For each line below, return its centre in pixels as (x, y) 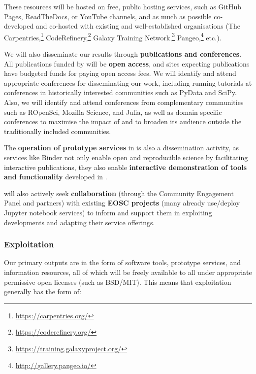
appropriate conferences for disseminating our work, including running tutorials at (128, 83)
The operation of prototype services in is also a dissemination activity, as (122, 148)
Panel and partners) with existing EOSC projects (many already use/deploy (122, 203)
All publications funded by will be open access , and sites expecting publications (127, 63)
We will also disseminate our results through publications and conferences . (123, 54)
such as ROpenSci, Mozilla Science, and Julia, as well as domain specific (113, 112)
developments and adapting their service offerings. (80, 222)
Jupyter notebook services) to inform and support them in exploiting (108, 212)
